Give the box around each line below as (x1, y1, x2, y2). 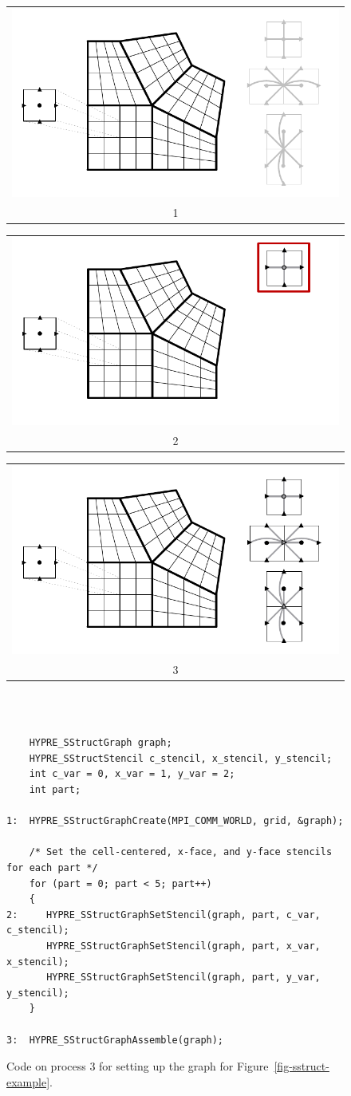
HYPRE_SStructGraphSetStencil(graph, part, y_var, (46, 972, 321, 984)
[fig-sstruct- (274, 1058, 329, 1074)
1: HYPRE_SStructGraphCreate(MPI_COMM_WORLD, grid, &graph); (6, 815, 344, 827)
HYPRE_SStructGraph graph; (29, 737, 172, 749)
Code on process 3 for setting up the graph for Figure (6, 1058, 269, 1074)
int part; (29, 784, 81, 796)
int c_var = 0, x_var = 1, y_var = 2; (29, 768, 235, 780)
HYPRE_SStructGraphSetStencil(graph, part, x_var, (46, 940, 321, 952)
